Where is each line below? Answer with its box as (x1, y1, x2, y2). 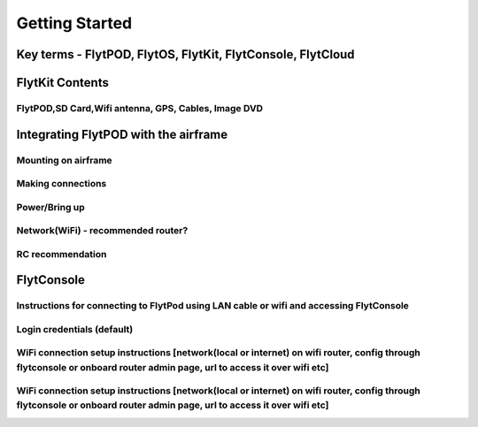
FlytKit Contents (16, 75, 110, 90)
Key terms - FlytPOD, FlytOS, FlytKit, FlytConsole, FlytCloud (16, 47, 355, 62)
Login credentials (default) (16, 323, 134, 335)
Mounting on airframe (16, 154, 112, 166)
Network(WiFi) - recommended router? (16, 225, 189, 237)
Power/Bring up (16, 201, 86, 213)
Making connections (16, 178, 107, 190)
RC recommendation (16, 248, 107, 260)
